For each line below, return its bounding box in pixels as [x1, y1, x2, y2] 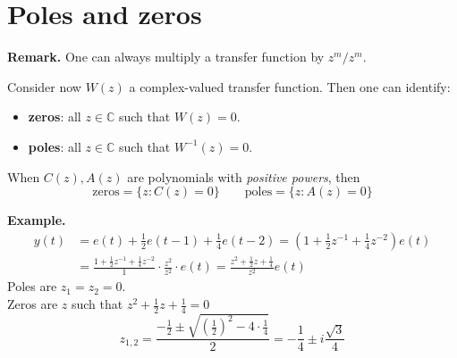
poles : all [28, 137, 81, 155]
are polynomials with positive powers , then [127, 167, 360, 186]
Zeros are [7, 295, 58, 313]
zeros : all [28, 107, 81, 126]
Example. [7, 211, 66, 229]
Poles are [7, 277, 57, 296]
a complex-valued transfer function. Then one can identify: [129, 77, 451, 96]
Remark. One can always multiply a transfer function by [7, 47, 325, 66]
